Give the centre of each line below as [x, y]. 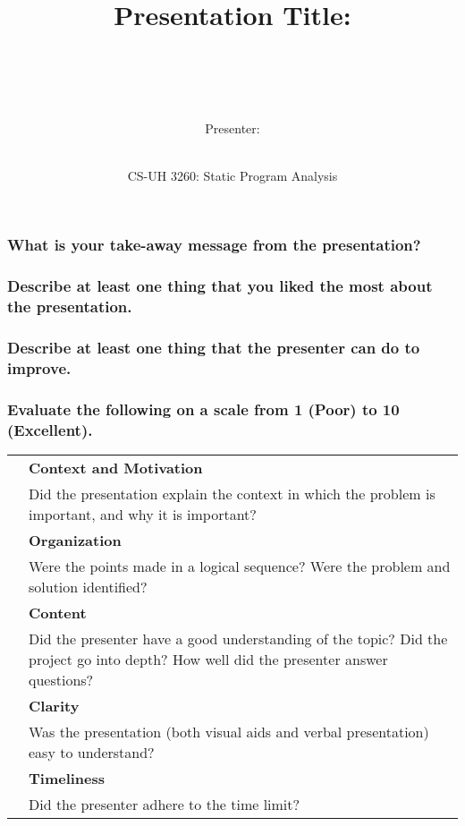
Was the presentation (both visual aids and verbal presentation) [229, 731]
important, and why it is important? [143, 514]
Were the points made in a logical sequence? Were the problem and [240, 566]
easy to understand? [92, 752]
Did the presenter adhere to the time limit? [165, 804]
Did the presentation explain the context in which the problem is [232, 493]
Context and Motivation [116, 467]
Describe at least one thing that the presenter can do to [214, 347]
